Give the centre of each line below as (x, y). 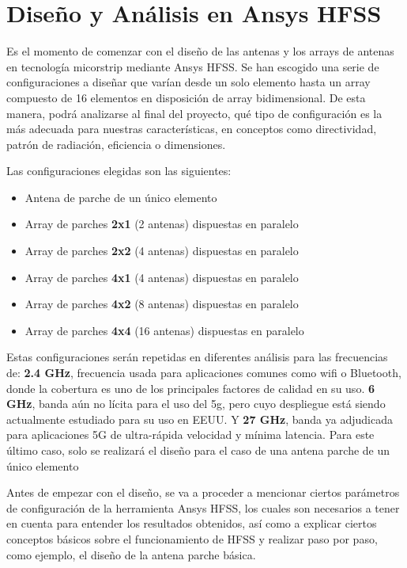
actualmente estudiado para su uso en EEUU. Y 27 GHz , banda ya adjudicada (200, 419)
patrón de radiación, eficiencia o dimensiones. (116, 144)
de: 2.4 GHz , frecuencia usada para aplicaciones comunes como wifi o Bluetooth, (204, 373)
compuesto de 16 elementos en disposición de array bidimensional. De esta (186, 97)
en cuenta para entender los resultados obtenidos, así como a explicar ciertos (192, 523)
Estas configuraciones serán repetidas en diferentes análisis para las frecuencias (197, 357)
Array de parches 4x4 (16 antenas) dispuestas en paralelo (164, 330)
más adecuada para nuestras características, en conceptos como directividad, (192, 129)
